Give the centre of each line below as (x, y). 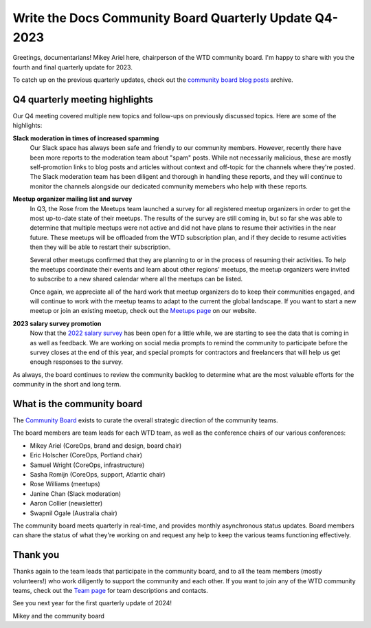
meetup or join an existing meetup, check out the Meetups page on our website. (143, 311)
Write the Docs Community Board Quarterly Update (162, 18)
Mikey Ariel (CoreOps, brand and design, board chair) (106, 445)
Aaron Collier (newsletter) (66, 504)
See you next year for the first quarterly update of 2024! (92, 603)
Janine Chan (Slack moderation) (76, 494)
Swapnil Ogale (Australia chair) (74, 513)
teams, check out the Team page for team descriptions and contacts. (111, 591)
